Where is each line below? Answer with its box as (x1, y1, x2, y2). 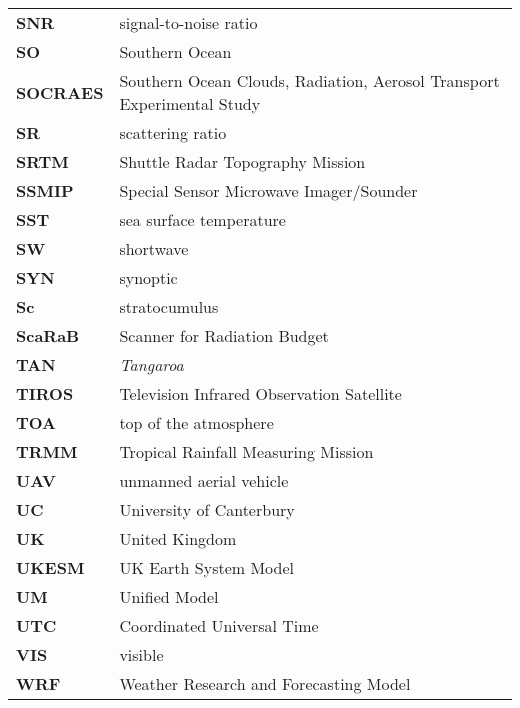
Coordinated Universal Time (119, 614, 319, 637)
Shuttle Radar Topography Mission (119, 150, 366, 173)
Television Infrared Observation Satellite (119, 382, 402, 405)
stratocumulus (119, 295, 219, 318)
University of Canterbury (119, 498, 295, 521)
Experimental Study (119, 92, 261, 115)
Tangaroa (119, 353, 184, 376)
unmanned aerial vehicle (119, 469, 289, 492)
